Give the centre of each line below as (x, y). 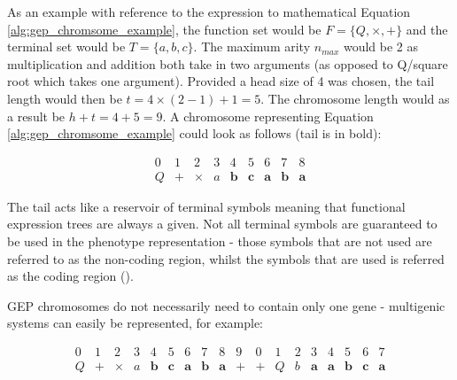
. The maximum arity (252, 47)
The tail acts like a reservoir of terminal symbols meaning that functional (206, 206)
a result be (36, 116)
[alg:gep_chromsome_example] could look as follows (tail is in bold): (194, 133)
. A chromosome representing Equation (268, 116)
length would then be (65, 98)
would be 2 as (381, 47)
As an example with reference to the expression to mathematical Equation (209, 12)
